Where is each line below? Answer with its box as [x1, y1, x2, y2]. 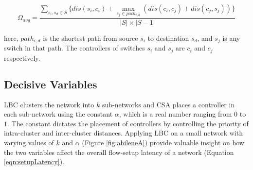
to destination [147, 33, 189, 43]
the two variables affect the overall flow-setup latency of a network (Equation [4, 147, 234, 157]
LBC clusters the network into [4, 99, 94, 109]
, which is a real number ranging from [119, 109, 232, 119]
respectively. [4, 52, 40, 63]
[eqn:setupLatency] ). [4, 156, 64, 167]
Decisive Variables [4, 76, 97, 91]
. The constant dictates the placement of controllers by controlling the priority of [7, 118, 249, 128]
